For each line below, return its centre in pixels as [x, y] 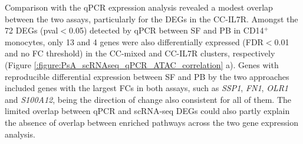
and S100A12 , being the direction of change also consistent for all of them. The [148, 99]
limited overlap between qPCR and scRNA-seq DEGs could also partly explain [147, 111]
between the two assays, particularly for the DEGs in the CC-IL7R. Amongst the [151, 19]
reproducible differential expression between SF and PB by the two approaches [147, 76]
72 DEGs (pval [32, 30]
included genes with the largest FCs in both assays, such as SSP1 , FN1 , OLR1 [147, 88]
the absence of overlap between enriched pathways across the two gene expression [151, 122]
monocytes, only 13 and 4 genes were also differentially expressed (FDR [134, 41]
